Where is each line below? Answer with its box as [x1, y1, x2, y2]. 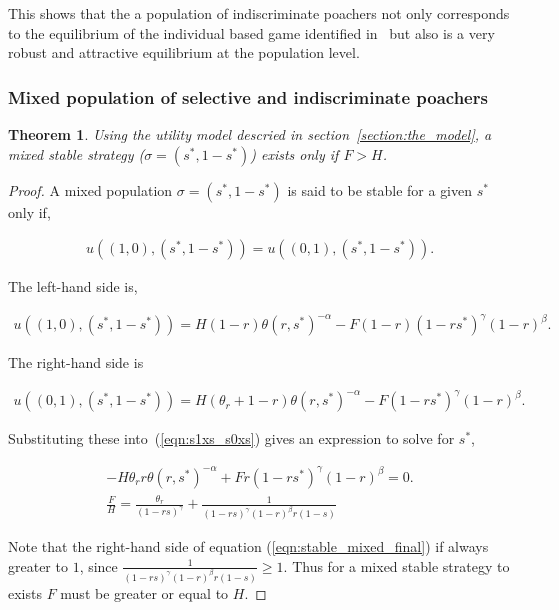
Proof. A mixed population [8, 179, 173, 200]
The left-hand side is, [8, 276, 138, 297]
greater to [8, 555, 68, 576]
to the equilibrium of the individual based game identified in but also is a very [8, 22, 495, 43]
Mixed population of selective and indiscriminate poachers [8, 84, 488, 109]
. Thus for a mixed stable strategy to [283, 555, 510, 576]
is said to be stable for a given [287, 179, 473, 200]
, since [79, 555, 118, 576]
